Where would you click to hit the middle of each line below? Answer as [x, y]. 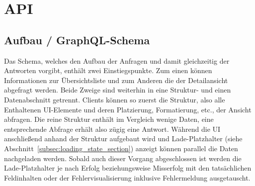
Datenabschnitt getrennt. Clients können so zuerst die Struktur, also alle [115, 99]
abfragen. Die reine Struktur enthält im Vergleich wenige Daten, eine [109, 119]
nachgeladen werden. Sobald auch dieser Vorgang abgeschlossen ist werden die [123, 158]
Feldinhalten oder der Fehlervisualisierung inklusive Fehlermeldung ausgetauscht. [127, 177]
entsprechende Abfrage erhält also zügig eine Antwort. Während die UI [112, 129]
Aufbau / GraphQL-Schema [77, 40]
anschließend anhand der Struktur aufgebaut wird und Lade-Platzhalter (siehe [123, 139]
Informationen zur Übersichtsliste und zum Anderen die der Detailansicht [116, 80]
